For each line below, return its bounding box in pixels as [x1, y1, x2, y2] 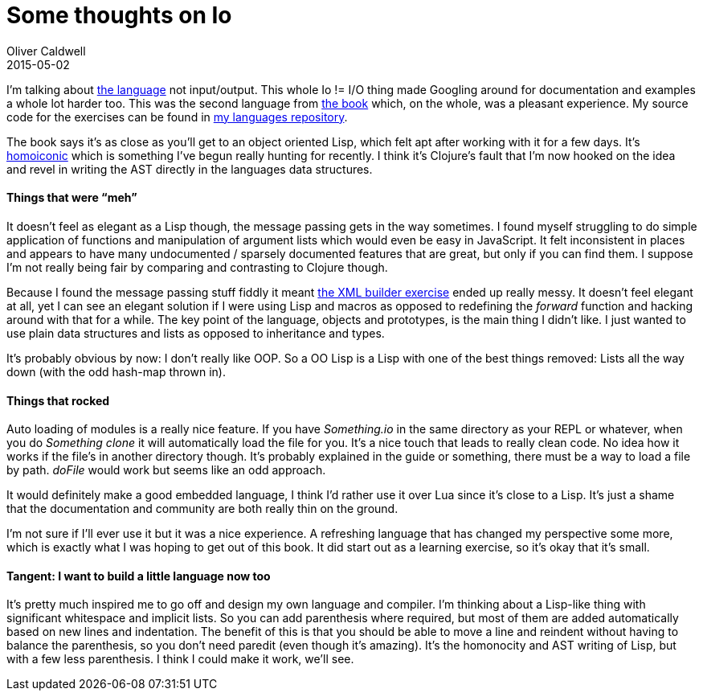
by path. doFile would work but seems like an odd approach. [6, 463, 326, 478]
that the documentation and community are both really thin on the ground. [6, 502, 399, 516]
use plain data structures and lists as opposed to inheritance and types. [6, 326, 385, 340]
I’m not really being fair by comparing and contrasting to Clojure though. [6, 260, 388, 274]
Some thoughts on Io [6, 2, 232, 29]
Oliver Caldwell [6, 43, 86, 58]
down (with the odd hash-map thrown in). [6, 364, 226, 379]
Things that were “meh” [6, 191, 137, 205]
